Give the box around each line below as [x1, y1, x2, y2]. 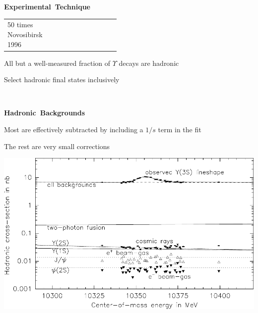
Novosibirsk [7, 29, 43, 39]
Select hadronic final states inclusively [4, 74, 120, 85]
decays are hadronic [119, 57, 179, 68]
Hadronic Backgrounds [4, 107, 85, 118]
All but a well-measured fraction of [4, 57, 111, 68]
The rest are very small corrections [4, 141, 110, 151]
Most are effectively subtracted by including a [4, 124, 143, 134]
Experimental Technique [4, 1, 90, 11]
